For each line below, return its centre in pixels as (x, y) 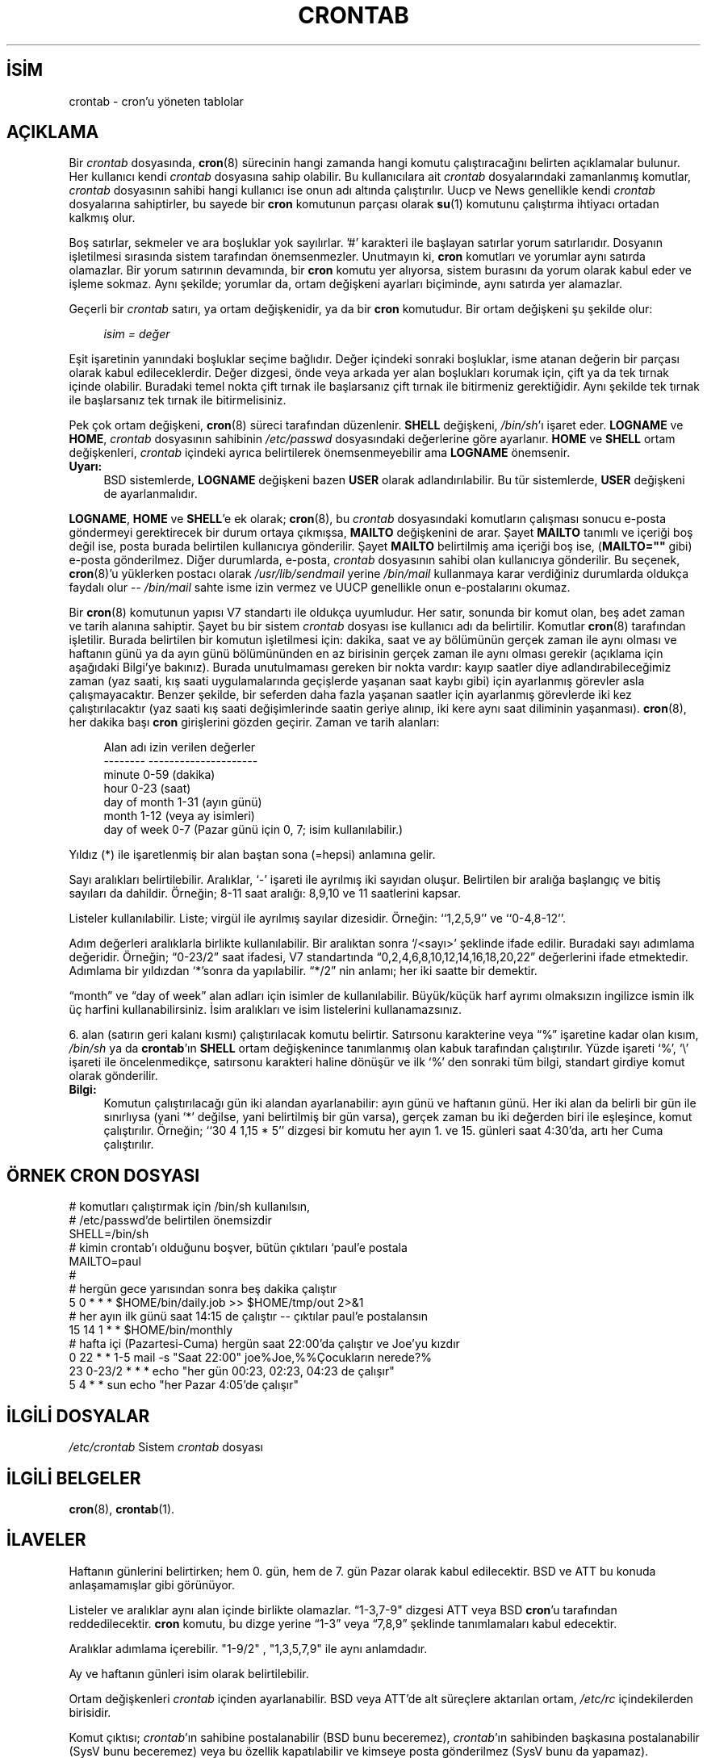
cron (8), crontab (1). (122, 1509)
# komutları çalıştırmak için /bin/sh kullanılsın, (190, 1207)
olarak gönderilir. (113, 1076)
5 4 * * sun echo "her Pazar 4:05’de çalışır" (184, 1385)
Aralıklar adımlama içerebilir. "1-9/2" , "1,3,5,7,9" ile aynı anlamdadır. (248, 1648)
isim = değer (137, 334)
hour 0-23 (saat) (147, 789)
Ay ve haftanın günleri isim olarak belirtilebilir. (189, 1673)
